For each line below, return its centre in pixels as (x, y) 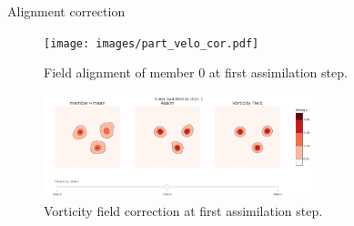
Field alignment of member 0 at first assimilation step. (196, 72)
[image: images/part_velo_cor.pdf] (152, 43)
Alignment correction (66, 11)
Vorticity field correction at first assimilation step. (183, 211)
